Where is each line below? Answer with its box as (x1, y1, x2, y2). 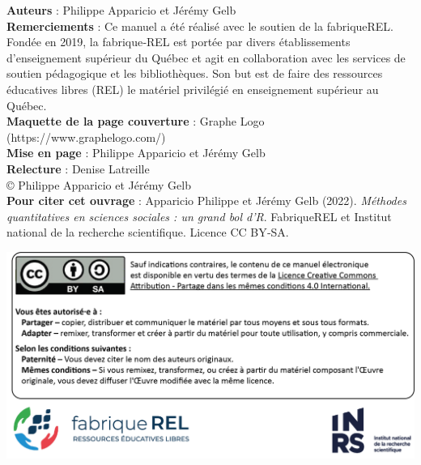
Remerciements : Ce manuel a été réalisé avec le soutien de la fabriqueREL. (6, 17, 393, 34)
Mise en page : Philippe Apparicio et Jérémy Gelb (6, 144, 266, 161)
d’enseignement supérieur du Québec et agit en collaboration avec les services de (6, 49, 406, 66)
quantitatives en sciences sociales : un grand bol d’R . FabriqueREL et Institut (6, 207, 392, 224)
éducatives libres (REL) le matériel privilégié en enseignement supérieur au (6, 80, 379, 97)
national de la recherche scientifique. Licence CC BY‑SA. (6, 224, 289, 241)
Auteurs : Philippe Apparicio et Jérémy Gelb (6, 2, 236, 18)
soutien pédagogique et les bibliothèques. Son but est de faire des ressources (6, 65, 383, 82)
